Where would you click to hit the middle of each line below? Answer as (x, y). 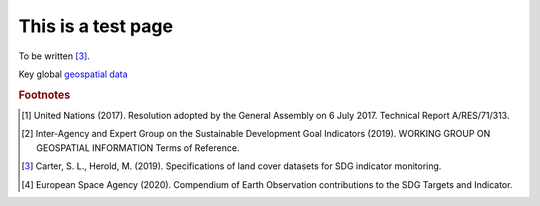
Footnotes (44, 95)
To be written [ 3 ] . (54, 56)
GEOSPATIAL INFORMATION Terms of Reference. (138, 147)
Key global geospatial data (73, 74)
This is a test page (96, 26)
